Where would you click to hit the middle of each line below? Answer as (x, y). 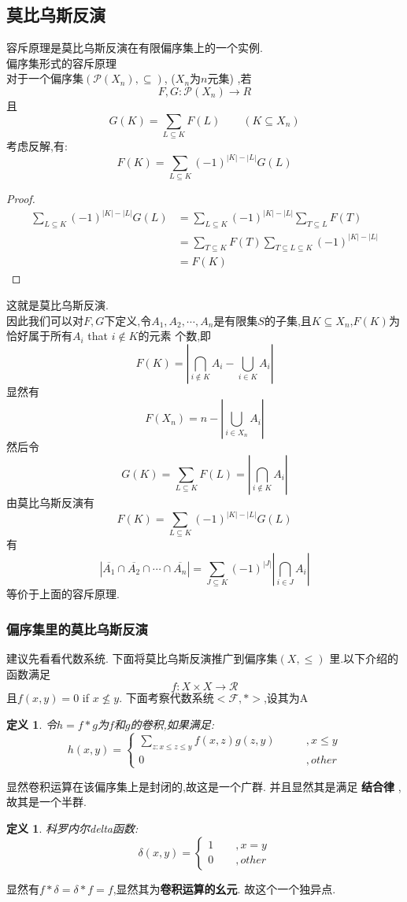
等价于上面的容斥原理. (63, 594)
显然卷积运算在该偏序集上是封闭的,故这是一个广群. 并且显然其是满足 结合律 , (204, 786)
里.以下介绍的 (364, 658)
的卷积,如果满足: (172, 724)
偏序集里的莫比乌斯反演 (77, 628)
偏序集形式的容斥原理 (61, 63)
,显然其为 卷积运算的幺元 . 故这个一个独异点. (224, 888)
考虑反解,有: (37, 145)
